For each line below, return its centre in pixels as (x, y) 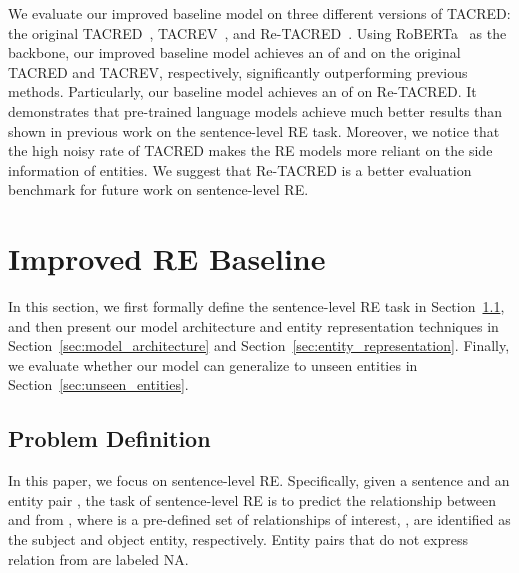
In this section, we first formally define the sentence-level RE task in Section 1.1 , (256, 306)
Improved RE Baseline (167, 258)
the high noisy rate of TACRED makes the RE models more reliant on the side (250, 150)
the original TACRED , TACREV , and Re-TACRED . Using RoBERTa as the (257, 32)
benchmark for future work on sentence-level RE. (158, 189)
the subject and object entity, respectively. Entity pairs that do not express (238, 539)
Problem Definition (109, 438)
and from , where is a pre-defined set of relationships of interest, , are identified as (259, 519)
